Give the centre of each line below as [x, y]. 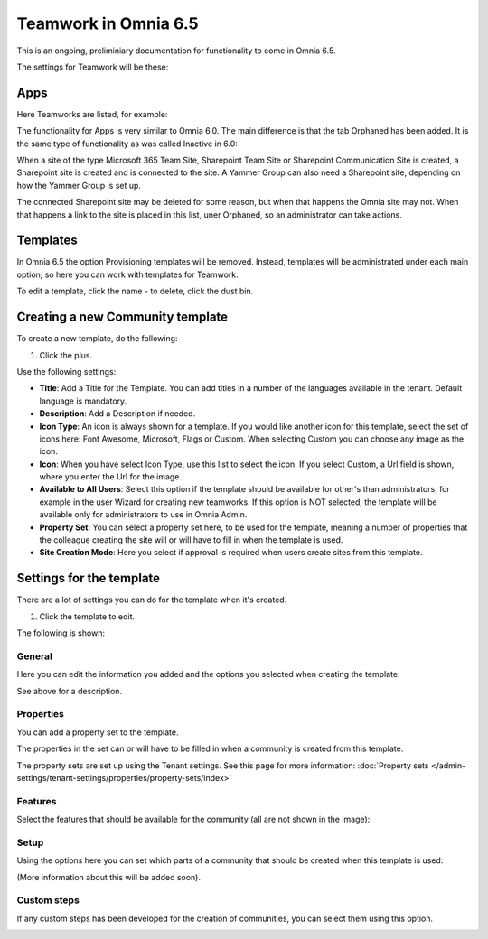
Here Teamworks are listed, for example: [92, 114]
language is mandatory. [83, 401]
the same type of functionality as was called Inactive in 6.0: [127, 144]
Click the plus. [66, 355]
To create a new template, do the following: [97, 339]
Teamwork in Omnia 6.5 [108, 23]
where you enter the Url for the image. [111, 477]
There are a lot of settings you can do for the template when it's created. [152, 600]
